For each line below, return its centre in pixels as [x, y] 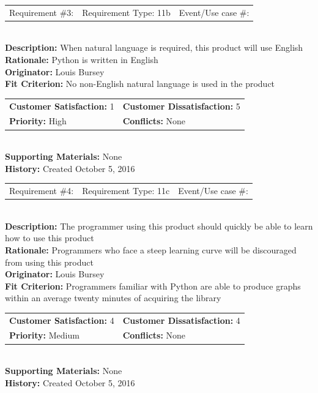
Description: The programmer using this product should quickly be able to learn [159, 226]
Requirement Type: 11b [126, 12]
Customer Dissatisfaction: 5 [181, 106]
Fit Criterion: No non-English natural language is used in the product [140, 84]
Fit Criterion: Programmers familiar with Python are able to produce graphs [153, 286]
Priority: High [38, 121]
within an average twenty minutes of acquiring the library [113, 298]
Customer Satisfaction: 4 [62, 320]
